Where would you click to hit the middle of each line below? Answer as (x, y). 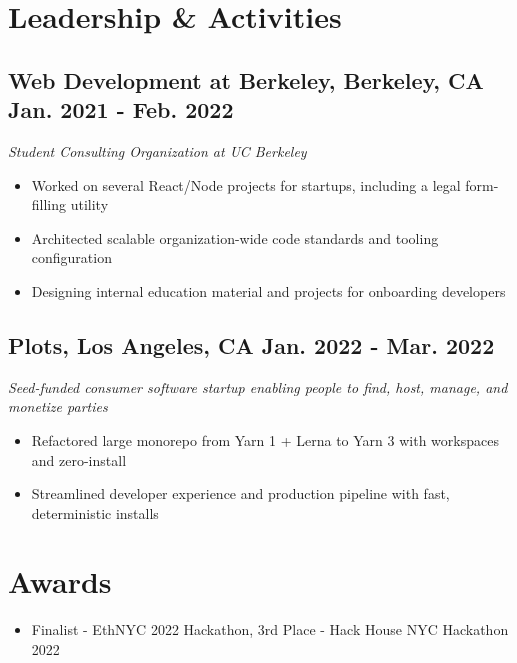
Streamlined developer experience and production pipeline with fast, (240, 493)
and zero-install (79, 459)
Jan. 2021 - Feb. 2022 (121, 109)
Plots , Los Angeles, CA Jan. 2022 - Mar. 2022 (251, 344)
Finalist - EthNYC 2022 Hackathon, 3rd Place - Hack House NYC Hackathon (270, 629)
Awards (60, 581)
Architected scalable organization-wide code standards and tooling (235, 237)
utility (89, 204)
